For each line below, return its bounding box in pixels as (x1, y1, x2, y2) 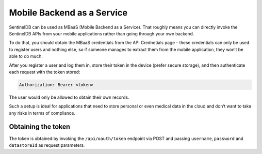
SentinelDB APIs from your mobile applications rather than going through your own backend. (9, 31, 194, 36)
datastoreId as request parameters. (9, 142, 85, 148)
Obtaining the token (9, 123, 70, 131)
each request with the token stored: (9, 69, 80, 75)
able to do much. (9, 53, 43, 59)
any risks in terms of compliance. (9, 110, 76, 116)
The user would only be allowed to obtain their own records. (9, 94, 130, 100)
